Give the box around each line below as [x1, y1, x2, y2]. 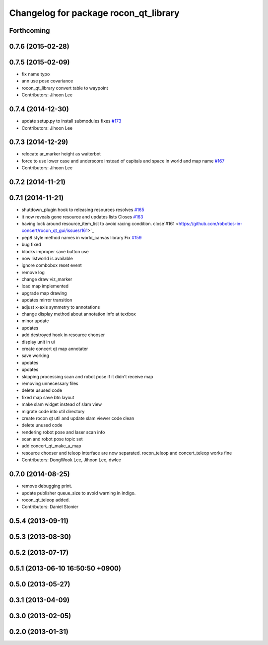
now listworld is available [21, 255, 73, 261]
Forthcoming [9, 26, 50, 35]
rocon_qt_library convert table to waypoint [21, 85, 109, 91]
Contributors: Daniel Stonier [21, 504, 79, 510]
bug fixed [21, 241, 42, 248]
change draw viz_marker [21, 276, 72, 283]
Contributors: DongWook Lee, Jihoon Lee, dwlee [21, 457, 122, 463]
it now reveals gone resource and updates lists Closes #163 [21, 214, 143, 219]
